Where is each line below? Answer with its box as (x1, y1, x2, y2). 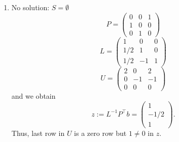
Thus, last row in (11, 127, 65, 138)
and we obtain (11, 91, 56, 101)
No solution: (11, 2, 50, 12)
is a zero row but (74, 127, 127, 138)
